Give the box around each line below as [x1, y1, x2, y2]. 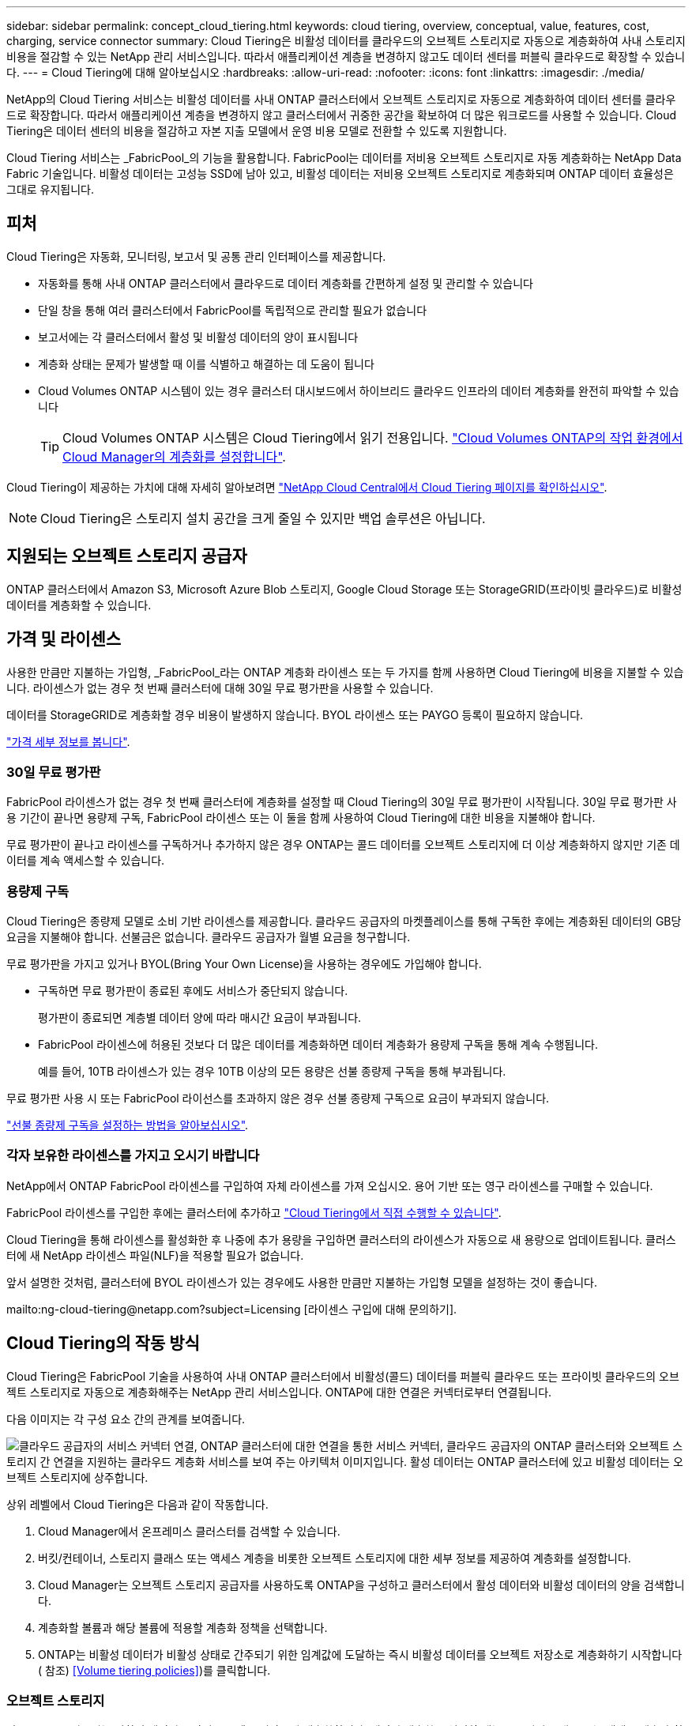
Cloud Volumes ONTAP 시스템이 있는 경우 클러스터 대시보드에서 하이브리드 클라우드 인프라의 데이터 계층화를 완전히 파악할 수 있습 [38, 383, 679, 398]
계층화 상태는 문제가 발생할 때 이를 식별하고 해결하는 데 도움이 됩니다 [38, 356, 374, 371]
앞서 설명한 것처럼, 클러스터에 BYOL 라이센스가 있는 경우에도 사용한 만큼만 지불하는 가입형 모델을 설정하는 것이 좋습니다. [6, 1275, 597, 1289]
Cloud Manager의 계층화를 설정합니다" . [62, 448, 286, 465]
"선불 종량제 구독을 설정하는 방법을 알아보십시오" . [6, 1118, 249, 1132]
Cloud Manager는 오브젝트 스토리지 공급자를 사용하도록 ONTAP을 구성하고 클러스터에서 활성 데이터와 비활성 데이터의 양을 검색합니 [38, 1577, 685, 1592]
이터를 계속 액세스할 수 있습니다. [6, 854, 165, 868]
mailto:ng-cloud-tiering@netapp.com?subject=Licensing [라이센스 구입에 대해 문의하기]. [6, 1302, 457, 1316]
